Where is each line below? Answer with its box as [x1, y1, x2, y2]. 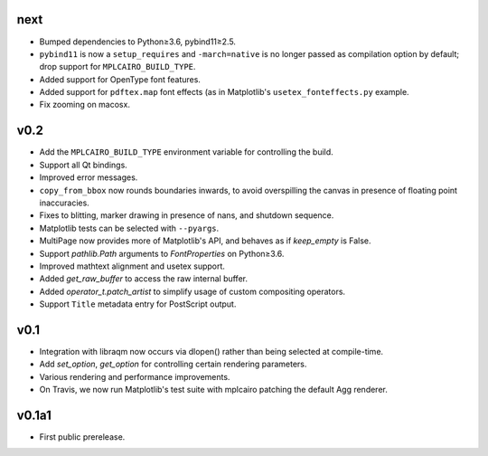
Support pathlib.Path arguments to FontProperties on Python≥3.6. [39, 248, 285, 259]
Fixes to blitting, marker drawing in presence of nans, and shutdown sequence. [39, 210, 334, 221]
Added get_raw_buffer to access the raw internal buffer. [39, 273, 249, 284]
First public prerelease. [39, 432, 126, 442]
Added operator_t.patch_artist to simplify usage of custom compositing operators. [39, 286, 346, 297]
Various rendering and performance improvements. [39, 371, 230, 382]
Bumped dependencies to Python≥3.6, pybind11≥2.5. [39, 36, 237, 47]
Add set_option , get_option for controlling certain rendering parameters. [39, 358, 307, 370]
